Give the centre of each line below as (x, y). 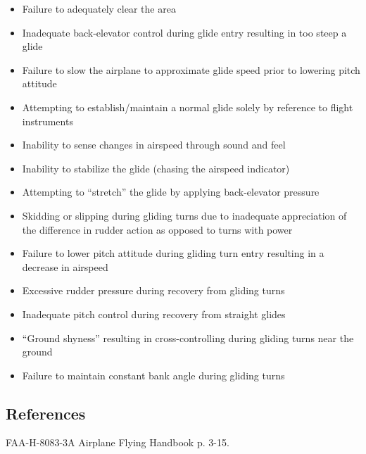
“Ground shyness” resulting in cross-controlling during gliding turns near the (188, 338)
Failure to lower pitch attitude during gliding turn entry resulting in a (173, 253)
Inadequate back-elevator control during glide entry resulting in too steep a (184, 32)
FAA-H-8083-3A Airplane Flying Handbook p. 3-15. (118, 442)
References (46, 413)
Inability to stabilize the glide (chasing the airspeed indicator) (156, 168)
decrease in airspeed (65, 266)
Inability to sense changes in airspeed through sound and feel (154, 145)
